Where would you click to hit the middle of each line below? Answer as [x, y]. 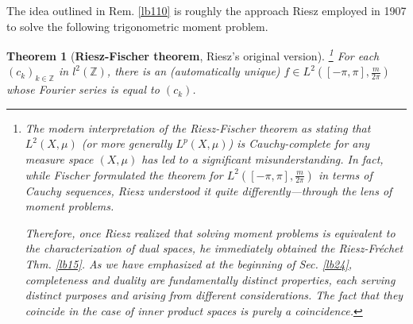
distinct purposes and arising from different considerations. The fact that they [214, 295]
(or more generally [127, 143]
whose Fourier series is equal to [83, 89]
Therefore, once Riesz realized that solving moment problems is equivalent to [210, 232]
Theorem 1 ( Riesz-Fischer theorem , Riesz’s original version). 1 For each [193, 54]
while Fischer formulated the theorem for [124, 174]
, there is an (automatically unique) [193, 71]
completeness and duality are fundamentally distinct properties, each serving [210, 279]
